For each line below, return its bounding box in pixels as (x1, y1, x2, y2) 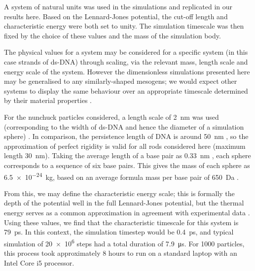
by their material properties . (4, 95, 92, 105)
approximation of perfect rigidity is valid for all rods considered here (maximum (4, 140, 246, 151)
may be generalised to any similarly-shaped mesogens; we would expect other (4, 76, 237, 86)
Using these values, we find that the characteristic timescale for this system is (4, 217, 239, 227)
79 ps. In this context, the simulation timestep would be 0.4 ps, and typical (4, 227, 234, 237)
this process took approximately (4, 247, 101, 258)
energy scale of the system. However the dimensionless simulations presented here (4, 66, 250, 76)
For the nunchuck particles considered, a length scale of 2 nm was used (4, 111, 219, 122)
